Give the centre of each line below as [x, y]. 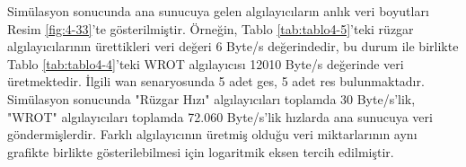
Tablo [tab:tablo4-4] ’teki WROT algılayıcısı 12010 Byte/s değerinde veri [206, 63]
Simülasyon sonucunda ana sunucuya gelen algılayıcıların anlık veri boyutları [218, 11]
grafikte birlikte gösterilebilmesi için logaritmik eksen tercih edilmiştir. [201, 151]
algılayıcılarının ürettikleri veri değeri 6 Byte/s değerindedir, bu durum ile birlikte [233, 46]
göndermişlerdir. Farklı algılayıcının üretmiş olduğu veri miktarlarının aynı [212, 134]
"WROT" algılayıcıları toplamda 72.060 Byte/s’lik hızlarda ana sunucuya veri [220, 116]
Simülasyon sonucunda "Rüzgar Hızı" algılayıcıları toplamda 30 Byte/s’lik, [211, 98]
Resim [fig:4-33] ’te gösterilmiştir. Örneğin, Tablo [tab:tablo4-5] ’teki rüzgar [211, 28]
